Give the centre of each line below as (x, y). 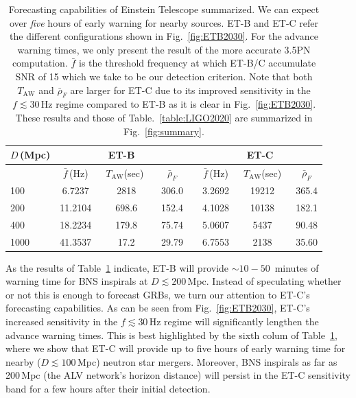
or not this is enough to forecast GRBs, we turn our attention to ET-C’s (158, 294)
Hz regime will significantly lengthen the (234, 321)
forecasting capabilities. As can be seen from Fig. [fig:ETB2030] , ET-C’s (158, 308)
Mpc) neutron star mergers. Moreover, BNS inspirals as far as (207, 361)
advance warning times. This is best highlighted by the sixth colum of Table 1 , (171, 335)
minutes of (297, 267)
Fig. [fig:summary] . (164, 131)
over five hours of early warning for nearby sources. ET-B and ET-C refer (164, 22)
